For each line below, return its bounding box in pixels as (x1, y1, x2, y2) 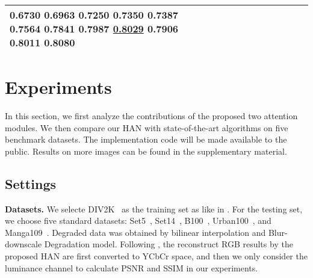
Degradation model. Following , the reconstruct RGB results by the (44, 238, 293, 250)
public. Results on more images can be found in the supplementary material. (5, 144, 287, 157)
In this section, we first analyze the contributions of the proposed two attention (5, 110, 298, 122)
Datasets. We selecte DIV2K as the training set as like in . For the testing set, (5, 202, 303, 215)
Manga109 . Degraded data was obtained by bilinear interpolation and (5, 226, 266, 238)
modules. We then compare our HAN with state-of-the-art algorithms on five (5, 121, 288, 134)
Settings (5, 174, 56, 193)
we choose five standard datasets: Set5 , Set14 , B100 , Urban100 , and (5, 214, 271, 227)
